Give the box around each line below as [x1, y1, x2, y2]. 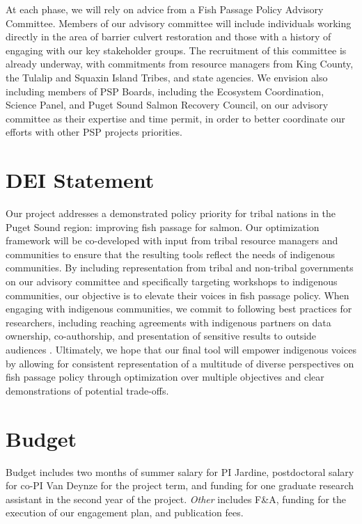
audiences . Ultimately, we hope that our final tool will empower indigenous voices [6, 342, 356, 356]
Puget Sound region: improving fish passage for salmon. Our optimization [6, 219, 320, 234]
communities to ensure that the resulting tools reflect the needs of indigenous [6, 246, 336, 261]
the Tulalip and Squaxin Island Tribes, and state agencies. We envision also [6, 70, 328, 84]
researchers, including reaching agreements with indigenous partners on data [6, 315, 331, 329]
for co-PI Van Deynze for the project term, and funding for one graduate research [6, 478, 354, 493]
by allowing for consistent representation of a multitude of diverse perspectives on [6, 356, 354, 370]
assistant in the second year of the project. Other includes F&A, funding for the [6, 491, 347, 506]
